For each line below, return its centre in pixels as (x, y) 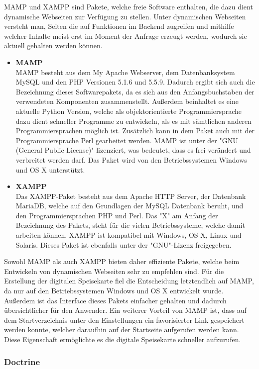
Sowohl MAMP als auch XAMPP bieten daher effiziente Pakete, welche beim (122, 261)
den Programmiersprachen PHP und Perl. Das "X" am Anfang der (117, 215)
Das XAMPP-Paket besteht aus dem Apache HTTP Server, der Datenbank (131, 196)
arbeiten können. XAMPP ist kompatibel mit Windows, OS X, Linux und (129, 235)
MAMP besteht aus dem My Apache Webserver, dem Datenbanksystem (125, 72)
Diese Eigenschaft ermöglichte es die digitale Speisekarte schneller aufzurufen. (123, 339)
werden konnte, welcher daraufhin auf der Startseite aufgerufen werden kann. (122, 329)
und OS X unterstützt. (50, 169)
